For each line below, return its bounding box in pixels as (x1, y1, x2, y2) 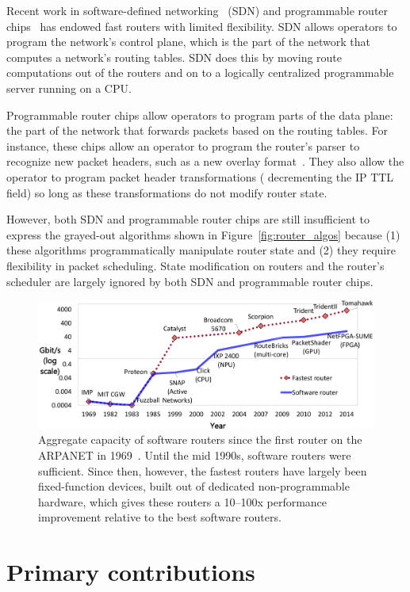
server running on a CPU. (6, 79, 132, 96)
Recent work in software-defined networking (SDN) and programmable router (6, 2, 389, 18)
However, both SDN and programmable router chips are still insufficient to (6, 211, 370, 227)
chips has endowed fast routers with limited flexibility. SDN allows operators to (6, 17, 397, 34)
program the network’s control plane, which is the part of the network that (6, 33, 370, 50)
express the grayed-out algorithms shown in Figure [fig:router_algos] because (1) (6, 226, 400, 243)
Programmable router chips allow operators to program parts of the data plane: (6, 106, 393, 123)
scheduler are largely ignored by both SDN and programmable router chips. (6, 273, 374, 289)
